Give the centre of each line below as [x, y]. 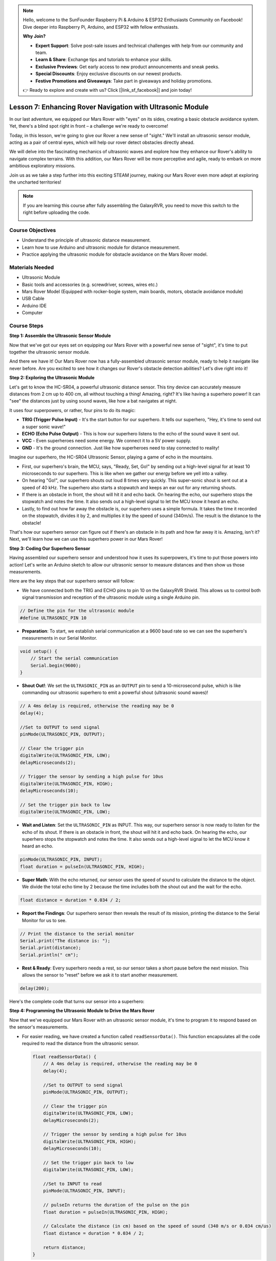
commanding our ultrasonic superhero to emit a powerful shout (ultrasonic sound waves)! [115, 693]
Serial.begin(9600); [56, 665]
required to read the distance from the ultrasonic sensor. [81, 1043]
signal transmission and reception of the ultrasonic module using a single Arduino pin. [111, 597]
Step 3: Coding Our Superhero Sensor [50, 548]
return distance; [64, 1247]
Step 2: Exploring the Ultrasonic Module [52, 378]
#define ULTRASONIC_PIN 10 [53, 618]
